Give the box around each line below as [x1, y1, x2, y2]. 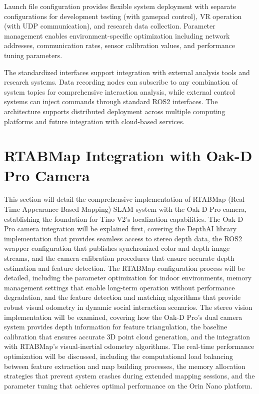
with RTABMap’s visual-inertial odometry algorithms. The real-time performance [4, 341, 254, 351]
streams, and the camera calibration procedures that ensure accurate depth [4, 253, 234, 263]
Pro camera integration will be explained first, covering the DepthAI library [4, 223, 237, 234]
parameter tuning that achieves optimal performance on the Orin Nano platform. [4, 380, 252, 390]
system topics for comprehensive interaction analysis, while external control [4, 86, 235, 97]
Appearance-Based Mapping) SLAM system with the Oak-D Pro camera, [22, 204, 247, 214]
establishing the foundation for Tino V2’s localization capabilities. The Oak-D [4, 213, 243, 224]
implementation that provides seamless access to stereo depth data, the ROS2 [4, 233, 242, 243]
